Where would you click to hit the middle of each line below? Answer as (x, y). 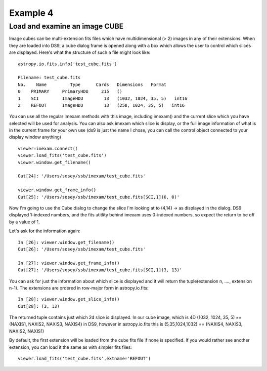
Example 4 (31, 13)
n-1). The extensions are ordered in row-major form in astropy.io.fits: (79, 288)
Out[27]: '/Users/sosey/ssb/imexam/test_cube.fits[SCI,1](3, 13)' (100, 270)
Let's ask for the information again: (45, 231)
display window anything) (35, 137)
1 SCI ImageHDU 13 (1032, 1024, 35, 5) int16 (103, 98)
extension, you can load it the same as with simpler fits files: (70, 347)
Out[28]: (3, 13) (39, 306)
